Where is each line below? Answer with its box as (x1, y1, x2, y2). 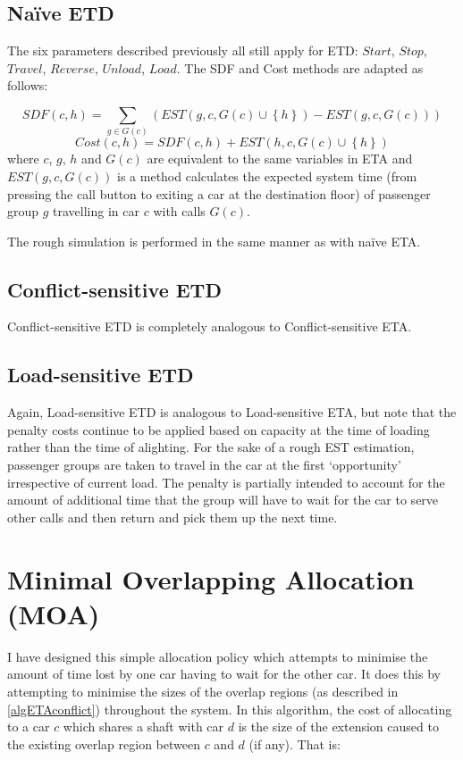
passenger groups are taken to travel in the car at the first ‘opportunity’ (7, 455, 401, 474)
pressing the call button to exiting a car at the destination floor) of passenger (7, 184, 431, 203)
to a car (7, 717, 50, 736)
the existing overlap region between (7, 734, 200, 753)
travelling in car (53, 202, 139, 221)
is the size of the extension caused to (238, 717, 439, 736)
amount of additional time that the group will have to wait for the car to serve (7, 490, 439, 509)
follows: (7, 76, 48, 95)
